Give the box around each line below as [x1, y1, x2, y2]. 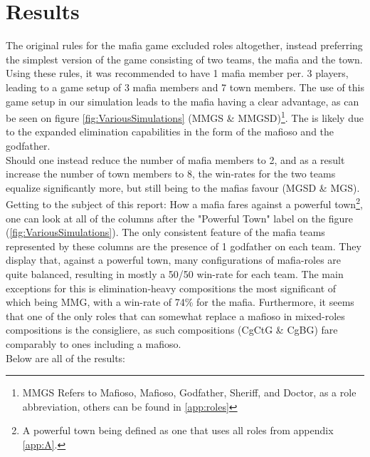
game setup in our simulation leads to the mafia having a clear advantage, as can [6, 93, 359, 108]
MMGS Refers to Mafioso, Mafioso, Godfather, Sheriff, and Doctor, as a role [22, 385, 356, 400]
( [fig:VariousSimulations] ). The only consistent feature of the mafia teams [6, 225, 325, 240]
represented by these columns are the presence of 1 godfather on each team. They [6, 238, 361, 253]
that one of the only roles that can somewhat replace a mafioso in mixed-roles [6, 308, 345, 323]
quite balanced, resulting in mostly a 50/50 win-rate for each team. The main [6, 266, 344, 281]
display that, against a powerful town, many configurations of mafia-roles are [6, 252, 342, 267]
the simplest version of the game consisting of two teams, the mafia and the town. [6, 51, 363, 66]
